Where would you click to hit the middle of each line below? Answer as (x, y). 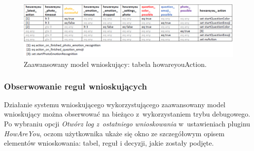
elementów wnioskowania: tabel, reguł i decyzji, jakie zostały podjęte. (109, 143)
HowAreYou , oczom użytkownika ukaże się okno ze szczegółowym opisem (114, 133)
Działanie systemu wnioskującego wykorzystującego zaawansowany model (115, 104)
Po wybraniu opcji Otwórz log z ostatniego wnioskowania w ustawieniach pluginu (127, 124)
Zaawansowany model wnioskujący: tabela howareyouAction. (115, 64)
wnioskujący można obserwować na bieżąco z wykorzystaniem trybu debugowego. (127, 114)
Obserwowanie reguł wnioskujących (75, 86)
